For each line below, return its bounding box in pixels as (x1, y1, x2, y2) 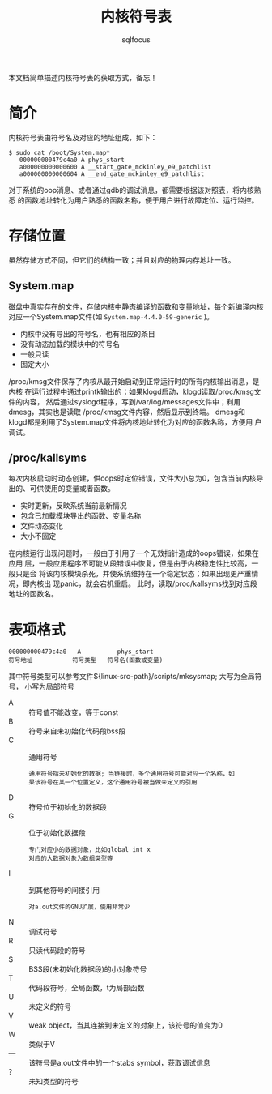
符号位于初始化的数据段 (28, 802, 107, 812)
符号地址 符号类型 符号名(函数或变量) (8, 656, 164, 665)
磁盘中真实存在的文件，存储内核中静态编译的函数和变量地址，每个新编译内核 (8, 301, 264, 311)
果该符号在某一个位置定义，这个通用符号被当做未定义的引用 (28, 779, 198, 787)
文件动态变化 (19, 521, 63, 531)
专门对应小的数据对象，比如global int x (28, 846, 151, 854)
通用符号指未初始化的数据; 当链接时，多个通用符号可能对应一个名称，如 (28, 770, 235, 778)
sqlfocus (121, 34, 151, 45)
